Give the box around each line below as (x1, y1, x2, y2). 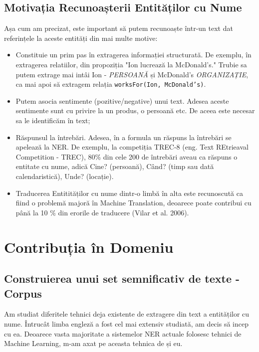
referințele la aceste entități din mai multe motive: (4, 32, 158, 43)
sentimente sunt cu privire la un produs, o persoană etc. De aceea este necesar (15, 105, 255, 116)
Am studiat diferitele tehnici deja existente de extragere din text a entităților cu (4, 309, 250, 319)
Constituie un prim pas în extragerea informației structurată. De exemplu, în (15, 49, 252, 60)
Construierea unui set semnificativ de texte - (4, 271, 240, 286)
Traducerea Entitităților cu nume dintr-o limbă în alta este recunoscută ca (15, 187, 243, 198)
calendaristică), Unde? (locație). (15, 171, 114, 181)
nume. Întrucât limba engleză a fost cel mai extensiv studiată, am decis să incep (4, 318, 249, 329)
